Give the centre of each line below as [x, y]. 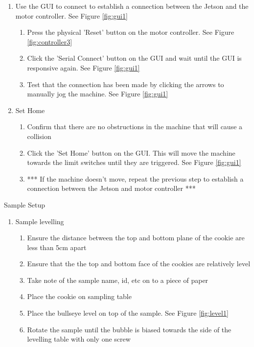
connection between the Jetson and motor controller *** [111, 188]
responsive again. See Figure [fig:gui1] [83, 67]
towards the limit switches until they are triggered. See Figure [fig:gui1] [134, 162]
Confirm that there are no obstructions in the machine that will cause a [135, 127]
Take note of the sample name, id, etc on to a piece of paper [118, 280]
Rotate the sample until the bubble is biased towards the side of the [129, 329]
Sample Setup [25, 204]
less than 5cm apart [57, 247]
